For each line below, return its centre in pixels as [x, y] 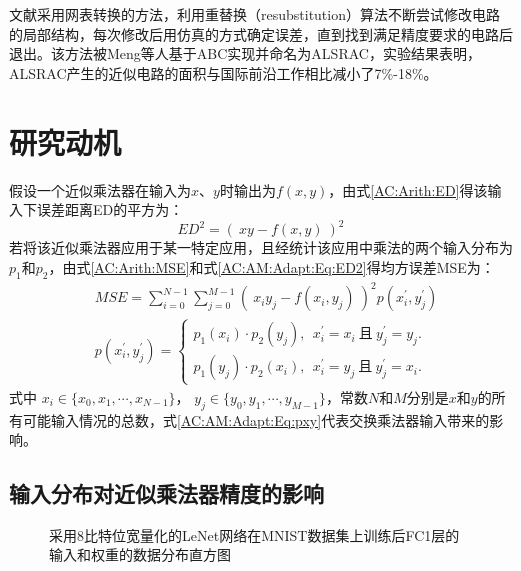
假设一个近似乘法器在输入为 [100, 189]
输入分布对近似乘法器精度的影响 [166, 493]
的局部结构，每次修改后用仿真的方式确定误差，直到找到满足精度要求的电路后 [261, 33]
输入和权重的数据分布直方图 [140, 554]
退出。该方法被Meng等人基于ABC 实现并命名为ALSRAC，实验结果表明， [245, 53]
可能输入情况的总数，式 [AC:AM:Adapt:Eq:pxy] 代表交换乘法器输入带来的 [256, 419]
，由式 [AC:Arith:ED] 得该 [408, 189]
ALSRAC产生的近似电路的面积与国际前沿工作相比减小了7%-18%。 [223, 72]
